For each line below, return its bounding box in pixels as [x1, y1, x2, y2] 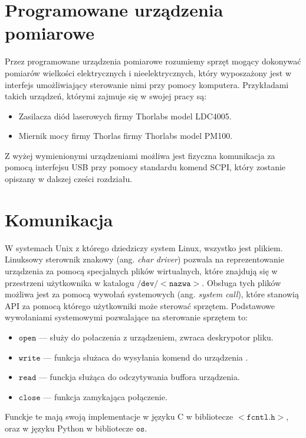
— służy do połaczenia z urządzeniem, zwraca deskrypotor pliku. [38, 330, 274, 343]
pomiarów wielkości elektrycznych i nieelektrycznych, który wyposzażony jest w [5, 66, 292, 79]
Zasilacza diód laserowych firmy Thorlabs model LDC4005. [18, 109, 232, 122]
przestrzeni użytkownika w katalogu [5, 276, 134, 288]
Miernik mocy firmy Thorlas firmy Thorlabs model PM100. [18, 129, 233, 142]
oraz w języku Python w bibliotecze [5, 421, 134, 434]
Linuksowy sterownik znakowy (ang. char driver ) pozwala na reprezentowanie [5, 253, 284, 265]
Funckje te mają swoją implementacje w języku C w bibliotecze [5, 410, 233, 423]
